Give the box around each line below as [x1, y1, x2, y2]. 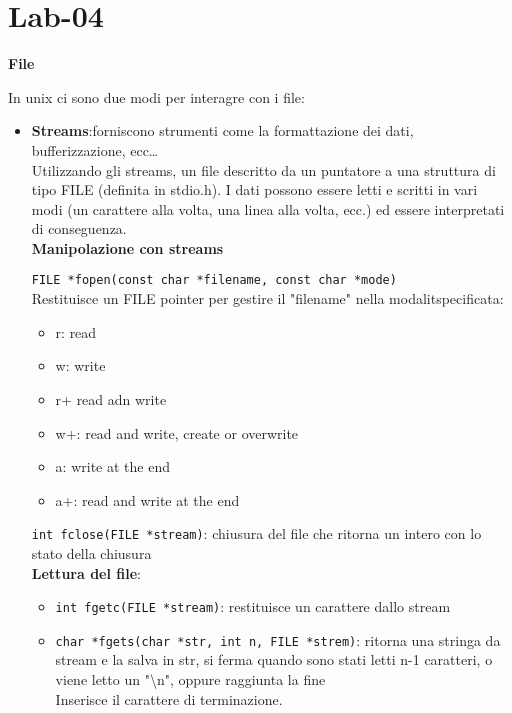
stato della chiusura [31, 542, 152, 563]
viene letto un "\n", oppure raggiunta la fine [55, 669, 326, 690]
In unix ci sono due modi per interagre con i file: [8, 86, 305, 107]
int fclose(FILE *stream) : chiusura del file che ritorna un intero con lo [31, 523, 482, 544]
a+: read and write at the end [55, 489, 240, 510]
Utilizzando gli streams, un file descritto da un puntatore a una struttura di [31, 159, 496, 180]
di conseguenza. [31, 218, 127, 239]
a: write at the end [55, 456, 170, 477]
